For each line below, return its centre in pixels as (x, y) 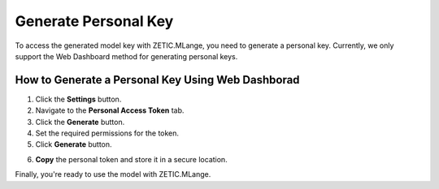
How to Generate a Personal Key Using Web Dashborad (157, 80)
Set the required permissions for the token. (107, 133)
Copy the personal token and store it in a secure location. (131, 159)
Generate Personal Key (94, 21)
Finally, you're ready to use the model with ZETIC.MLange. (113, 174)
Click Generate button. (74, 144)
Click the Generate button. (80, 122)
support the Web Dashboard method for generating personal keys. (126, 56)
